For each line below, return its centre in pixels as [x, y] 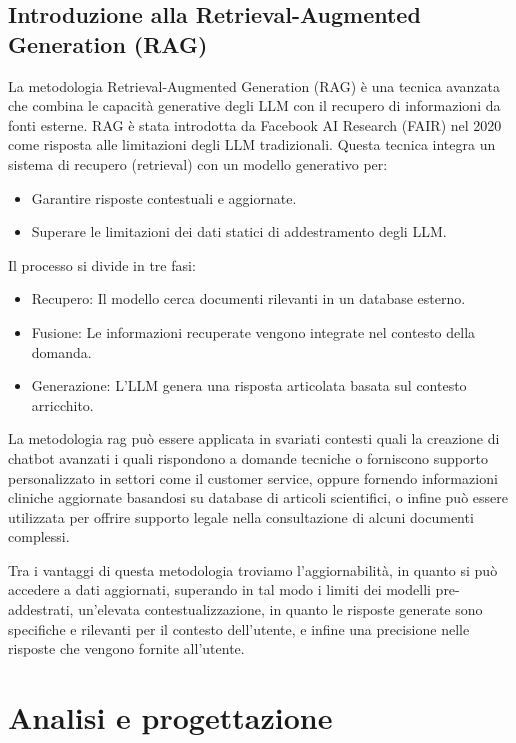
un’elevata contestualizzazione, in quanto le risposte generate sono [280, 609]
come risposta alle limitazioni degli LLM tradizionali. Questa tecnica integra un [252, 144]
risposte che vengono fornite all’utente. [126, 648]
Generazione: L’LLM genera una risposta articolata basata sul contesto [249, 385]
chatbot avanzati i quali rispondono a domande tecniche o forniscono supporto [248, 457]
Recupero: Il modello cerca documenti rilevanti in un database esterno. [248, 298]
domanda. [61, 351]
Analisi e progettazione [170, 717]
